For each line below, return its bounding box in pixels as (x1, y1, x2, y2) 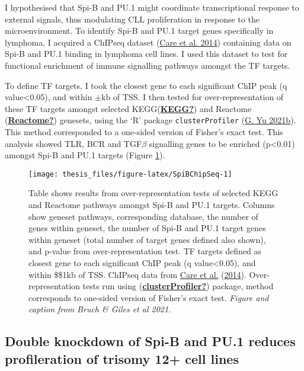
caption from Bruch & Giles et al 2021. (28, 303, 171, 315)
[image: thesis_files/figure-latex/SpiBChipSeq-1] (28, 169, 232, 178)
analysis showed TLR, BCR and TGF (5, 137, 142, 149)
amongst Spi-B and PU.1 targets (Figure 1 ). (5, 149, 165, 161)
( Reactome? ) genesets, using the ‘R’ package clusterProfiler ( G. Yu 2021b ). (5, 114, 296, 126)
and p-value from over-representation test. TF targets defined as (28, 245, 262, 257)
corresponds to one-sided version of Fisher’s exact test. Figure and (28, 291, 269, 303)
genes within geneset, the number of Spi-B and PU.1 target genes (28, 222, 266, 234)
